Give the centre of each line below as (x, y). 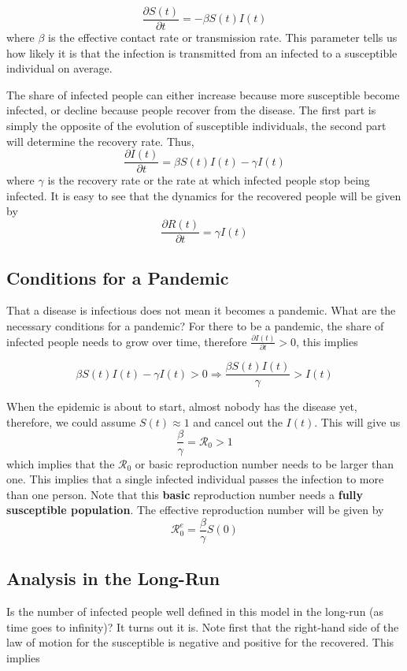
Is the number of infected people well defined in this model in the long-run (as (195, 611)
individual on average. (59, 68)
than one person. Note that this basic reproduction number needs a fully (185, 494)
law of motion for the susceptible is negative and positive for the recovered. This (200, 642)
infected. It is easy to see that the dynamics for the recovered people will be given (204, 195)
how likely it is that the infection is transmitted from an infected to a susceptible (202, 52)
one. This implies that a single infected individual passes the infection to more (195, 479)
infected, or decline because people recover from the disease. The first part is (191, 110)
